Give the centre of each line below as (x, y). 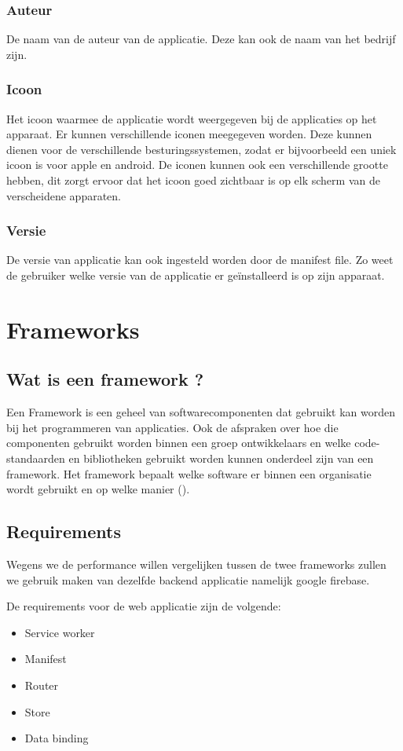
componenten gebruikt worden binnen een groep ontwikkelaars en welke (179, 443)
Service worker (60, 632)
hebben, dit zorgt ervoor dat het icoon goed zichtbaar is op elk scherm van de (193, 180)
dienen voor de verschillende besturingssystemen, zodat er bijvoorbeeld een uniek (201, 149)
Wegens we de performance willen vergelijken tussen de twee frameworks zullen (196, 564)
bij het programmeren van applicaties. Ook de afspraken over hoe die (172, 427)
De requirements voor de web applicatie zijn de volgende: (144, 606)
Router (42, 685)
